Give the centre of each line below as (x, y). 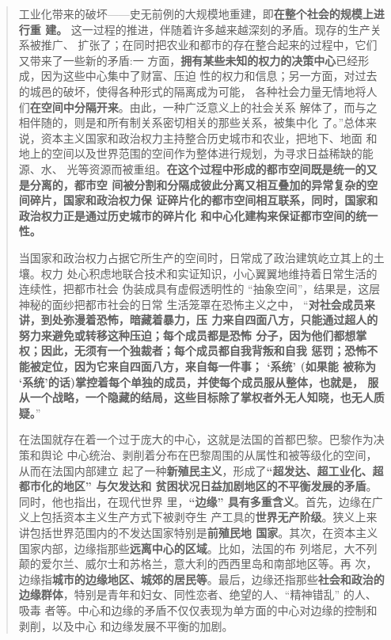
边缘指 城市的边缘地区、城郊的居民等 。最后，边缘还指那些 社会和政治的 (201, 579)
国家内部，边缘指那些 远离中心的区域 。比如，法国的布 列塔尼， (181, 548)
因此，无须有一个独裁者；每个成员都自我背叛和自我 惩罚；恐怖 (204, 350)
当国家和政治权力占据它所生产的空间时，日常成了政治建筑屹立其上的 (196, 257)
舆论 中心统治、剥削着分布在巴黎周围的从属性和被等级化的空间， (209, 455)
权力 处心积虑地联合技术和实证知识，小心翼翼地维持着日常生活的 (209, 273)
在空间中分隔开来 (74, 107)
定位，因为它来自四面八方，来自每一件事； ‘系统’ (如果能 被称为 (209, 366)
